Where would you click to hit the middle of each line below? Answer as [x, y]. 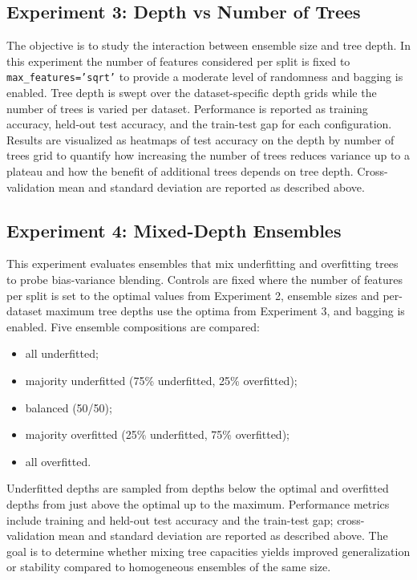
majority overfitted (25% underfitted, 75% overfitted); [157, 434]
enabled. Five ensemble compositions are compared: [133, 326]
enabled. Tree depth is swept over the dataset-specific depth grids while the [192, 93]
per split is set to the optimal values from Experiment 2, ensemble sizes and [193, 295]
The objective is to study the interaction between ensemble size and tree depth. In [208, 45]
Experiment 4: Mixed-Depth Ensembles [174, 230]
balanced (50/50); [69, 407]
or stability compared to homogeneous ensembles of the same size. [169, 567]
